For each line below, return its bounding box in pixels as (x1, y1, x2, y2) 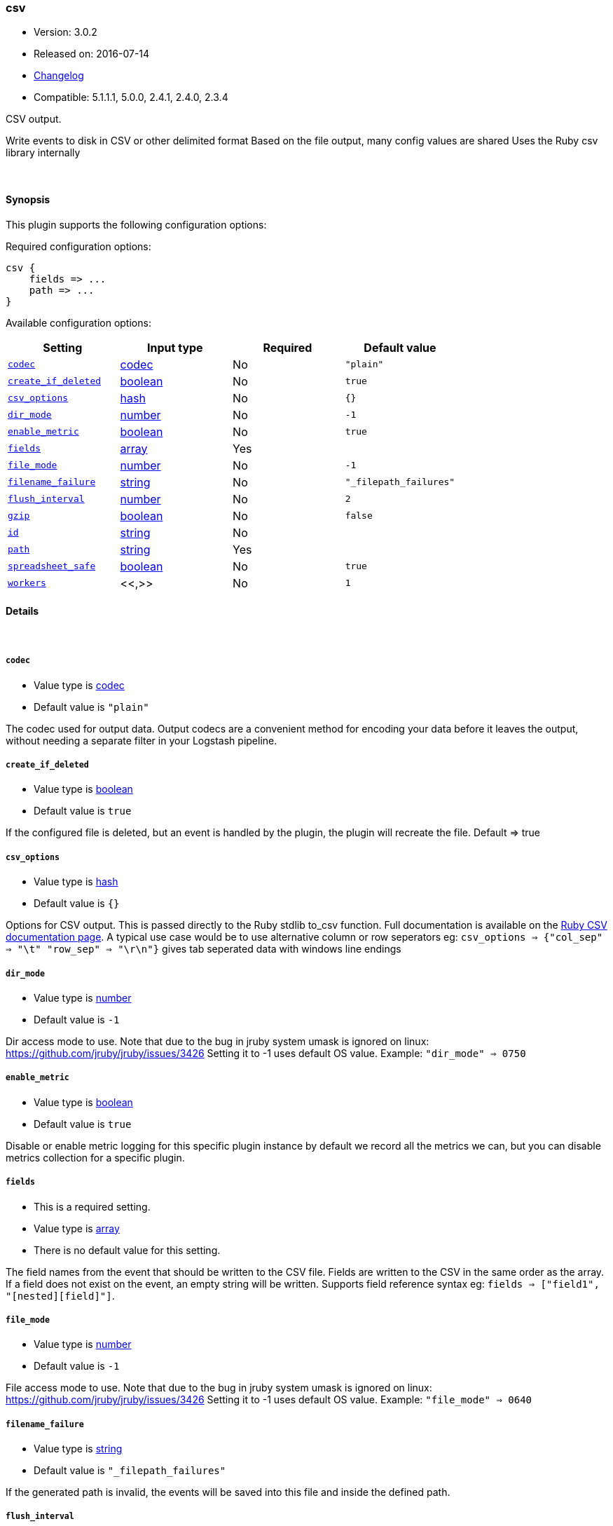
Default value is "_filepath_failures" (34, 1464, 226, 1477)
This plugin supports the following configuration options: (6, 218, 267, 231)
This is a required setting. (34, 1200, 151, 1213)
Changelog (34, 69, 84, 82)
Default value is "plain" (34, 700, 149, 713)
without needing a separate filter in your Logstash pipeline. (6, 734, 277, 747)
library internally (6, 147, 81, 159)
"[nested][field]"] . (6, 1289, 115, 1302)
